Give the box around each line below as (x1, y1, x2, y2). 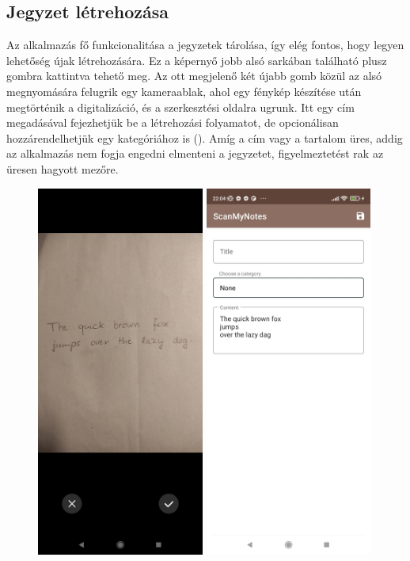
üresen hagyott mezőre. (6, 160, 119, 177)
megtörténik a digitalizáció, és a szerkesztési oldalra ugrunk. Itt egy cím (6, 98, 355, 115)
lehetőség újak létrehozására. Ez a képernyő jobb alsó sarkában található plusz (6, 52, 387, 68)
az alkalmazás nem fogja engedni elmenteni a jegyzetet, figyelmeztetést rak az (6, 145, 384, 162)
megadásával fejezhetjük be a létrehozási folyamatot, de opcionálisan (6, 114, 339, 131)
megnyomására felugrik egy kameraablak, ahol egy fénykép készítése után (6, 82, 362, 99)
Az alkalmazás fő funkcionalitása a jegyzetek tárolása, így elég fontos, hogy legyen (6, 36, 404, 53)
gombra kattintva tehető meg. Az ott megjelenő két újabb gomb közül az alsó (6, 67, 382, 84)
